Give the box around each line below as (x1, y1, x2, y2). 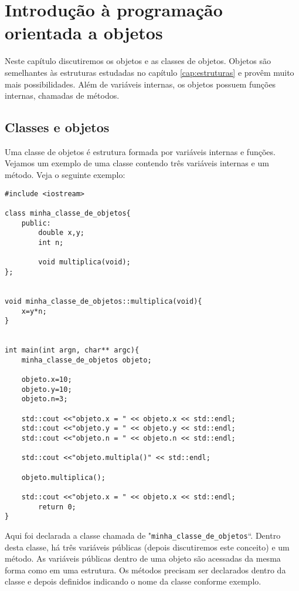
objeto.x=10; (21, 375, 72, 384)
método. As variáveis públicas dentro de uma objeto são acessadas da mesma (5, 552, 281, 565)
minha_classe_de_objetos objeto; (21, 355, 152, 364)
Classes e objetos (5, 118, 110, 136)
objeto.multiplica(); (21, 473, 106, 482)
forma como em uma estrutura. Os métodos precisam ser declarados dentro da (5, 563, 286, 576)
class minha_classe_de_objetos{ (5, 209, 131, 217)
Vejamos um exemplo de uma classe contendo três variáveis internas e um (5, 157, 269, 169)
